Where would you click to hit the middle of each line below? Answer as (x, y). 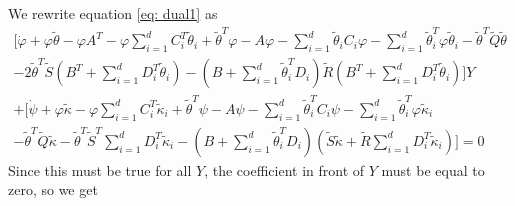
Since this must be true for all (100, 169)
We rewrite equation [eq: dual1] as (113, 13)
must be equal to (433, 169)
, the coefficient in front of (284, 169)
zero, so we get (53, 189)
